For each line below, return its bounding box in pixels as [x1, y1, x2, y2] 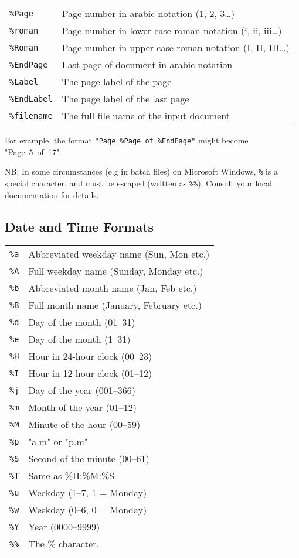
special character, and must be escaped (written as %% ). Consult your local [5, 176, 272, 189]
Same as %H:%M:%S [28, 469, 115, 483]
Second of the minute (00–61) [28, 452, 149, 466]
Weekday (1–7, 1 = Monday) [28, 486, 147, 500]
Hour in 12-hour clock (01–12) [28, 366, 152, 380]
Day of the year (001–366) [28, 383, 135, 397]
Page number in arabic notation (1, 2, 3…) [62, 6, 235, 20]
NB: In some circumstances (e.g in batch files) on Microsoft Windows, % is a [5, 165, 278, 178]
